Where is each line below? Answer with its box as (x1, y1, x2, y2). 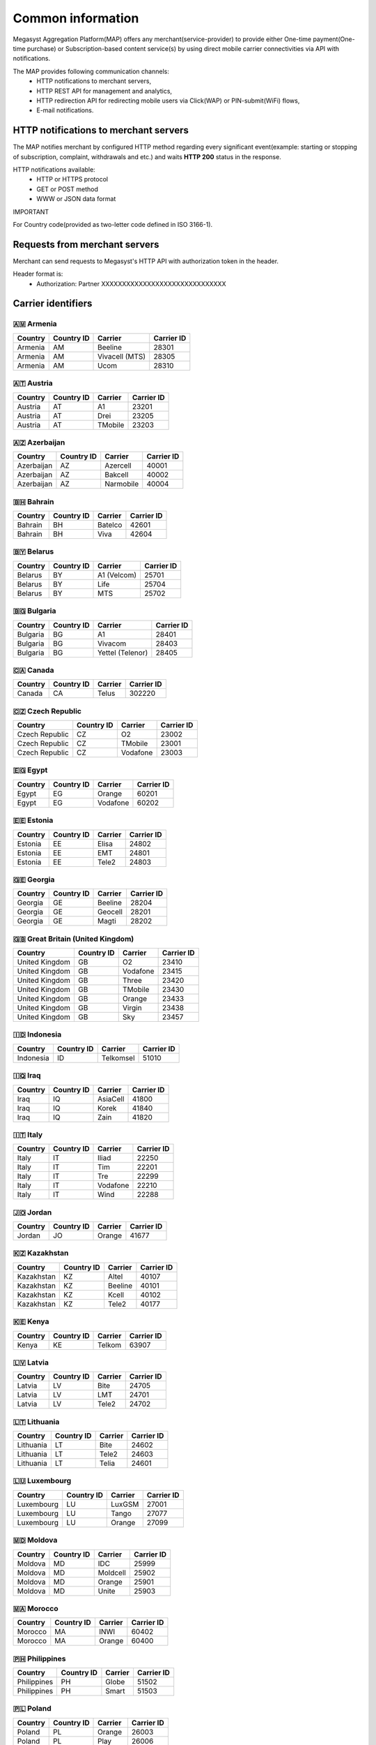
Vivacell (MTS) (97, 351, 146, 361)
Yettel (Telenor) (97, 648, 148, 658)
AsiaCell (97, 1094, 125, 1104)
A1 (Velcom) (97, 570, 137, 579)
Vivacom (97, 639, 127, 648)
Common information (13, 10, 139, 26)
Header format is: (13, 269, 63, 279)
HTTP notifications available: (13, 165, 95, 174)
